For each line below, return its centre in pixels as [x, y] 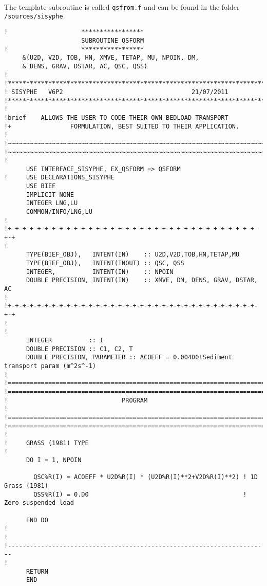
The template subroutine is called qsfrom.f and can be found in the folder [122, 7]
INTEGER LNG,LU [52, 203]
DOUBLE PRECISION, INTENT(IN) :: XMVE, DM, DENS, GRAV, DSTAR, [142, 280]
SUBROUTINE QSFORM [113, 40]
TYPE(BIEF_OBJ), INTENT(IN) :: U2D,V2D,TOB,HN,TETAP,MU [133, 255]
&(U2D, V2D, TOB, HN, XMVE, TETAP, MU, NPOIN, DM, [111, 58]
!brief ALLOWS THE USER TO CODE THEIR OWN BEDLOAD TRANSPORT [116, 117]
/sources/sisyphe [34, 16]
